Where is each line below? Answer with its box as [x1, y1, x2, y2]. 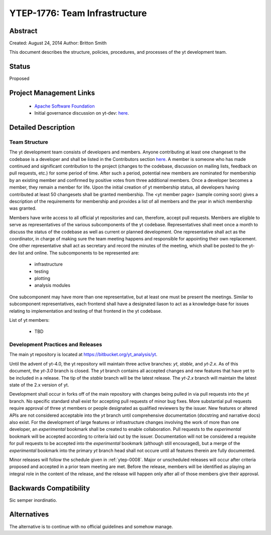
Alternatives [9, 510, 49, 519]
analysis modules [34, 282, 70, 289]
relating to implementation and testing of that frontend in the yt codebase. [9, 308, 163, 314]
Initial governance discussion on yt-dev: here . [34, 110, 129, 116]
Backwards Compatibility [9, 484, 90, 492]
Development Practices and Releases [9, 341, 102, 348]
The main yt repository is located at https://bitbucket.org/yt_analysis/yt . [9, 351, 158, 358]
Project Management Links [9, 88, 95, 98]
